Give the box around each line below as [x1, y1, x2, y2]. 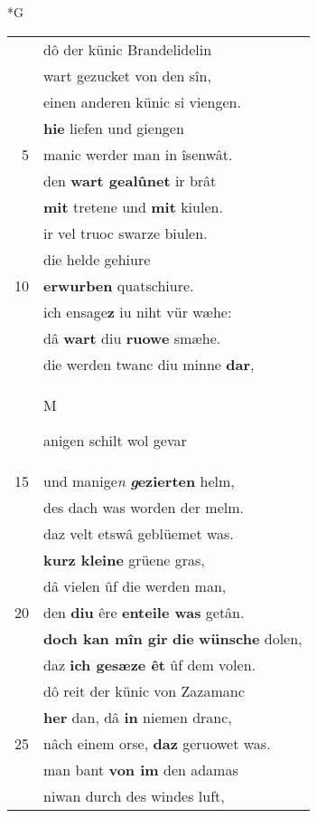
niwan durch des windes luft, [43, 785, 225, 806]
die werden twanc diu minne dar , [43, 353, 255, 375]
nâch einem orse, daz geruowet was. [43, 732, 271, 754]
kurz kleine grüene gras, [43, 548, 205, 570]
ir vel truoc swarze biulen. [43, 222, 208, 243]
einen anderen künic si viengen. [43, 90, 241, 112]
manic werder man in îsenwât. [43, 143, 233, 165]
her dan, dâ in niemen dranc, [43, 706, 232, 728]
